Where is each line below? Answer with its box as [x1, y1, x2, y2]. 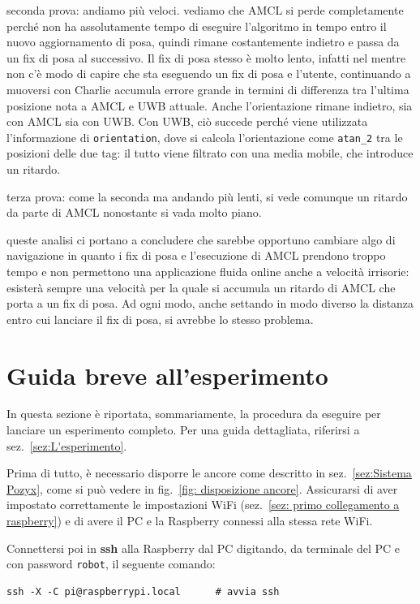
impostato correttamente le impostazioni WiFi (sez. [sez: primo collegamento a [6, 496, 400, 513]
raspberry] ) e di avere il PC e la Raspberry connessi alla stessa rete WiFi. [6, 512, 373, 529]
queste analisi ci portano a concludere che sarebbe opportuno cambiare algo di [6, 231, 396, 248]
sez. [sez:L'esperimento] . [6, 437, 127, 454]
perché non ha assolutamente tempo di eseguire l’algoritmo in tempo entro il [6, 17, 387, 34]
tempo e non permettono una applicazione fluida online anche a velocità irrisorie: [6, 262, 409, 279]
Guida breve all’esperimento [6, 358, 328, 391]
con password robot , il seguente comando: [6, 555, 216, 572]
